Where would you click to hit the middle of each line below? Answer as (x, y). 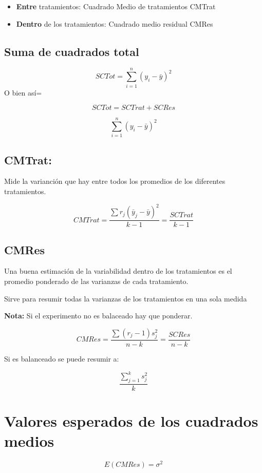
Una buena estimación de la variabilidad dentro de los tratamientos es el (118, 271)
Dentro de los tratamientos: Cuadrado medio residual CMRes (115, 23)
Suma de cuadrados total (72, 51)
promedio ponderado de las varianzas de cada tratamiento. (96, 281)
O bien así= (23, 92)
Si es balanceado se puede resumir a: (62, 358)
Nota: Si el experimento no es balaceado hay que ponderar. (98, 316)
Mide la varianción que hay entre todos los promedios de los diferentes (115, 181)
